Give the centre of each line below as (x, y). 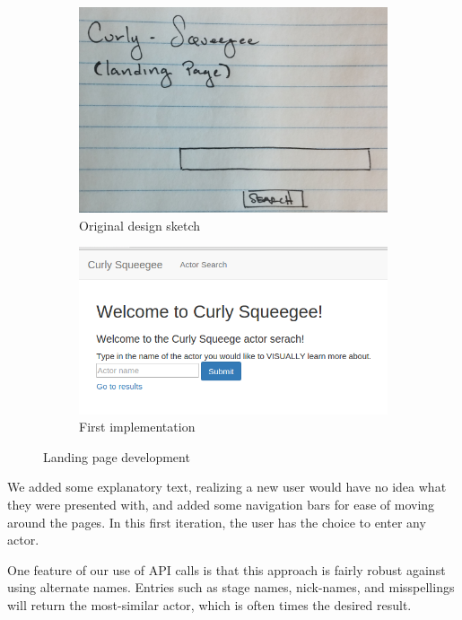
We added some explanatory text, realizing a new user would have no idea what (227, 487)
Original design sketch (140, 225)
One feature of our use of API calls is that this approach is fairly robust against (227, 569)
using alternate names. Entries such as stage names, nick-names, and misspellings (231, 587)
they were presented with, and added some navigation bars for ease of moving (221, 505)
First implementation (137, 427)
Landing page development (117, 456)
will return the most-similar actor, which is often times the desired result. (209, 605)
